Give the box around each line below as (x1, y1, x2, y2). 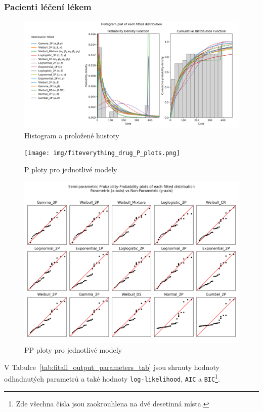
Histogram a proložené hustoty (24, 130, 119, 140)
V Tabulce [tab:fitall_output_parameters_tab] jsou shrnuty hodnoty (4, 361, 220, 372)
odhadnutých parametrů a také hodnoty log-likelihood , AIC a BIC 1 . (4, 372, 220, 384)
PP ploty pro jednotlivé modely (24, 345, 122, 355)
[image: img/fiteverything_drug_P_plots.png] (24, 149, 180, 157)
